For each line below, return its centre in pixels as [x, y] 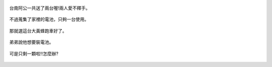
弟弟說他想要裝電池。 [31, 42]
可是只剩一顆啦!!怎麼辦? [34, 53]
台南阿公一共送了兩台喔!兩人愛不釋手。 [50, 8]
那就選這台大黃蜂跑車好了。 [38, 30]
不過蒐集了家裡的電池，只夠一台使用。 [49, 19]
